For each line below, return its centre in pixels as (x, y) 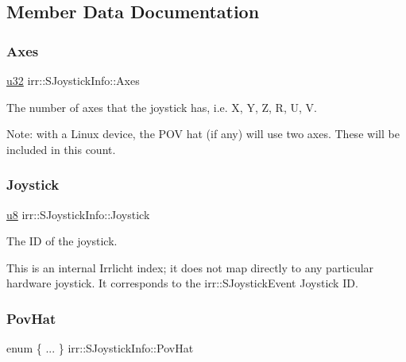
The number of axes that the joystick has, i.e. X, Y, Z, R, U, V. (162, 107)
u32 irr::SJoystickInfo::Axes (73, 80)
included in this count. (61, 149)
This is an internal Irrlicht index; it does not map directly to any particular (190, 267)
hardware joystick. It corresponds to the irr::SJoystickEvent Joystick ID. (182, 283)
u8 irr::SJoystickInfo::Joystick (78, 214)
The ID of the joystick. (62, 241)
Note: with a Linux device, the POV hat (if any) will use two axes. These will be (203, 134)
